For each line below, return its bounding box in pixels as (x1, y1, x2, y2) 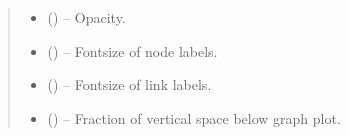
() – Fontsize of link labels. (47, 74, 212, 95)
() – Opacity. (47, 7, 126, 27)
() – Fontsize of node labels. (47, 40, 218, 61)
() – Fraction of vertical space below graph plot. (47, 107, 341, 128)
